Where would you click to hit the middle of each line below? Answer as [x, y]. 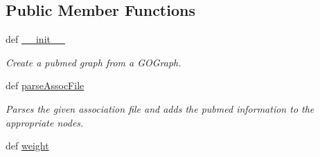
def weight [27, 146]
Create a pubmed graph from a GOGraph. [94, 62]
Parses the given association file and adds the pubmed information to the [160, 108]
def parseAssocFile [45, 85]
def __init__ [35, 39]
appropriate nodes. [45, 122]
